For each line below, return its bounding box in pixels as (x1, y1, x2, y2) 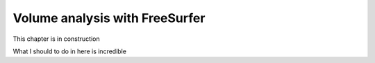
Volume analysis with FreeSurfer (12, 10, 206, 26)
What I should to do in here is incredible (12, 47, 126, 55)
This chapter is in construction (12, 35, 100, 43)
